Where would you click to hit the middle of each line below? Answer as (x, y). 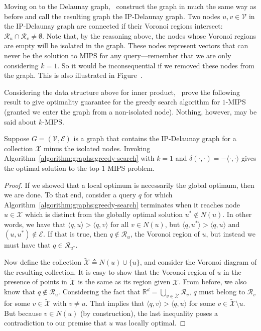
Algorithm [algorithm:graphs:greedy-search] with (79, 158)
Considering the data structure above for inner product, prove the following (122, 92)
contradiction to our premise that (55, 323)
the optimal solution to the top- (53, 168)
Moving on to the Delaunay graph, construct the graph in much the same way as (130, 6)
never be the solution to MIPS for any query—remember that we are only (118, 55)
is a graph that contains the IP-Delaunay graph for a (155, 138)
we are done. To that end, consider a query (70, 195)
